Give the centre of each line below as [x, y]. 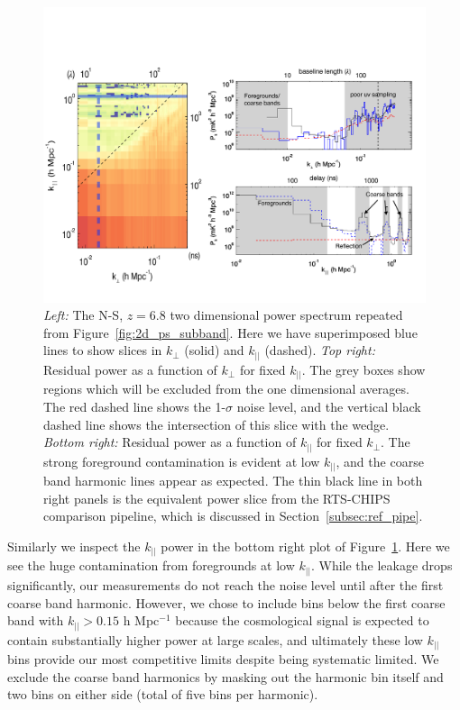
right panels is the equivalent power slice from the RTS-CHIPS [217, 498]
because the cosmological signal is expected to [302, 620]
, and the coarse [380, 461]
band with [36, 620]
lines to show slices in [103, 350]
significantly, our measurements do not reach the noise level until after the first [225, 584]
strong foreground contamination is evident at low [182, 461]
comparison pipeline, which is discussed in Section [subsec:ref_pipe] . [233, 516]
